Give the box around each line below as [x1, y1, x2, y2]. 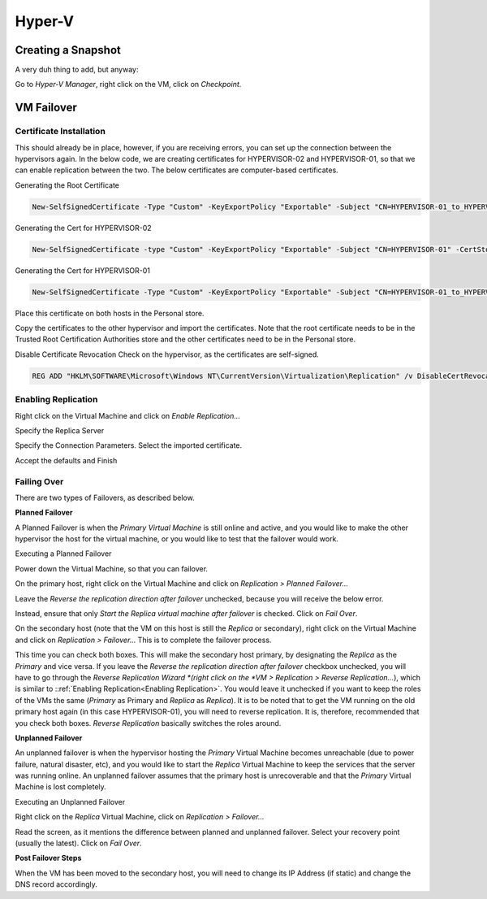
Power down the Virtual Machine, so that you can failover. [15, 563, 209, 573]
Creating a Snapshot [15, 43, 122, 57]
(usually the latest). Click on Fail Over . [15, 838, 142, 849]
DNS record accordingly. [15, 879, 97, 889]
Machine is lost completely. [15, 782, 107, 792]
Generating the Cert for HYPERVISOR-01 [15, 265, 150, 276]
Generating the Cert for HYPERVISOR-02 [15, 223, 152, 232]
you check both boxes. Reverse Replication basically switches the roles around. [15, 718, 282, 727]
